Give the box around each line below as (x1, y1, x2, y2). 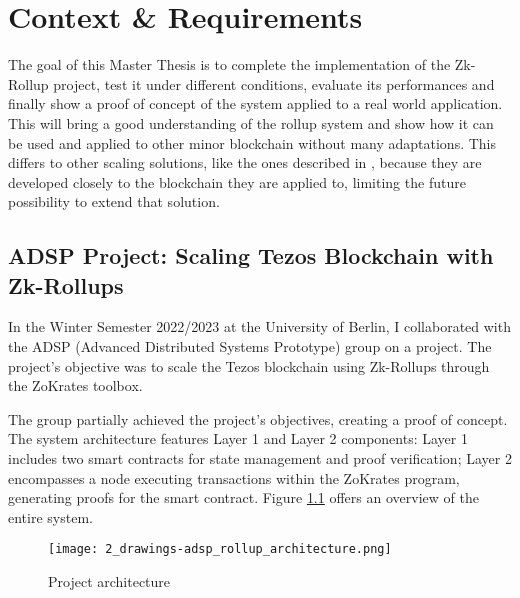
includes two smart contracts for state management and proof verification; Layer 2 (8, 448, 512, 469)
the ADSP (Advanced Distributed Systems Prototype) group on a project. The (8, 336, 492, 357)
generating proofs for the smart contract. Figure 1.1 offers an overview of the (8, 487, 479, 508)
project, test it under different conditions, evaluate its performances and (53, 73, 495, 94)
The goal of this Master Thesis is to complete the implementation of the (8, 54, 451, 75)
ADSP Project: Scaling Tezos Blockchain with (8, 240, 494, 271)
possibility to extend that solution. (8, 191, 220, 212)
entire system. (8, 506, 93, 527)
